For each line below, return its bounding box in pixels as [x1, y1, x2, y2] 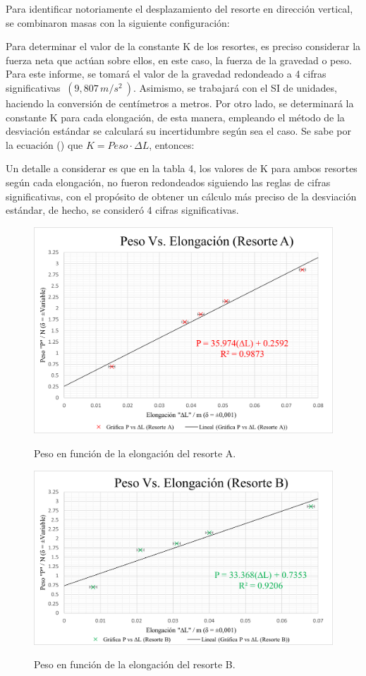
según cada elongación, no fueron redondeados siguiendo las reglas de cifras [6, 174, 331, 189]
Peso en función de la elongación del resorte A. [34, 446, 236, 461]
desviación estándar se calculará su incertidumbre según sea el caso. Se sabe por [6, 123, 351, 138]
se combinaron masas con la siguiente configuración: [6, 15, 230, 30]
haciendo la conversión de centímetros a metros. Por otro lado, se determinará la [6, 95, 354, 110]
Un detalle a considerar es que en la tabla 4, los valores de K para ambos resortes [6, 161, 358, 176]
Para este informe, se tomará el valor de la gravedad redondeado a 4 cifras [6, 66, 327, 81]
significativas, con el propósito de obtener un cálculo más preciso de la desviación [6, 188, 357, 203]
